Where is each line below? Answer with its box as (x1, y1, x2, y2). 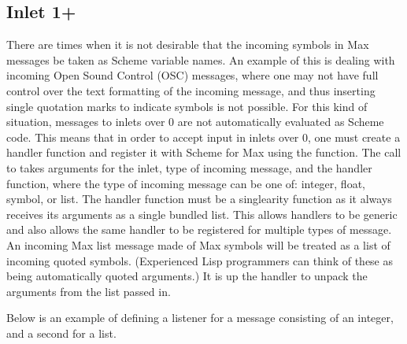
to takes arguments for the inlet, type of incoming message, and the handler (6, 159, 372, 176)
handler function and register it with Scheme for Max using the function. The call (6, 144, 401, 161)
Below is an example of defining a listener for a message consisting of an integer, (6, 309, 394, 326)
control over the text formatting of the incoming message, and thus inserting (6, 82, 376, 98)
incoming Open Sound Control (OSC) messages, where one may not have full (6, 67, 379, 83)
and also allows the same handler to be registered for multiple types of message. (6, 221, 392, 238)
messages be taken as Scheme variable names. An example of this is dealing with (6, 51, 395, 68)
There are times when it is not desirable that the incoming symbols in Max (6, 36, 369, 53)
